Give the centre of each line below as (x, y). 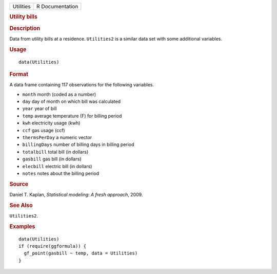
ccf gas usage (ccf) (44, 130)
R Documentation (57, 6)
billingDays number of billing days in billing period (78, 144)
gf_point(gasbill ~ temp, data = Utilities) (81, 253)
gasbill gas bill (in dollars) (52, 159)
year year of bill (39, 108)
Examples (22, 226)
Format (19, 74)
